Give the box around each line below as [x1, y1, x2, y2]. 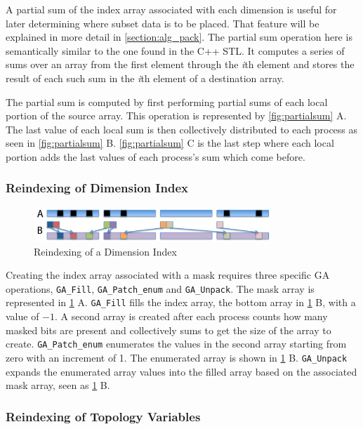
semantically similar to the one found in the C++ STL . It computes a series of [6, 43, 345, 58]
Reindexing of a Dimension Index [34, 244, 177, 258]
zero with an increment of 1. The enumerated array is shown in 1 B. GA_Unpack [6, 350, 348, 364]
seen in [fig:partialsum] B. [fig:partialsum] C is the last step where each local [6, 136, 334, 150]
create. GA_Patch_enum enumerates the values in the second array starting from [6, 336, 347, 351]
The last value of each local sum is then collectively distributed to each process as [6, 121, 358, 136]
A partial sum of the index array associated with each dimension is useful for [6, 2, 337, 16]
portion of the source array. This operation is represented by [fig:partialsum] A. [6, 108, 347, 123]
